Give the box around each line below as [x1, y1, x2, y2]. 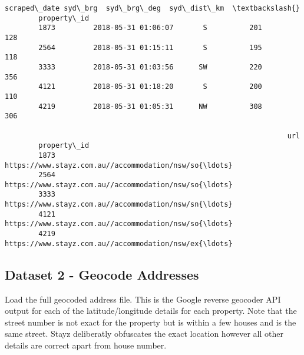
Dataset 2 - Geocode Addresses [5, 265, 199, 283]
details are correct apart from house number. [5, 339, 167, 351]
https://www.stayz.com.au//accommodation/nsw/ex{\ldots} [5, 239, 233, 248]
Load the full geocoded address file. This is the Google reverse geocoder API [5, 293, 281, 305]
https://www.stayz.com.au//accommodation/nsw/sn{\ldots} [5, 200, 233, 209]
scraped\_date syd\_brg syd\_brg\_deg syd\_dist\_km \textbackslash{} [5, 4, 300, 12]
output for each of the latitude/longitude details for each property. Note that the [5, 304, 297, 317]
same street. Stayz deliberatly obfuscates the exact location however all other [5, 327, 283, 340]
